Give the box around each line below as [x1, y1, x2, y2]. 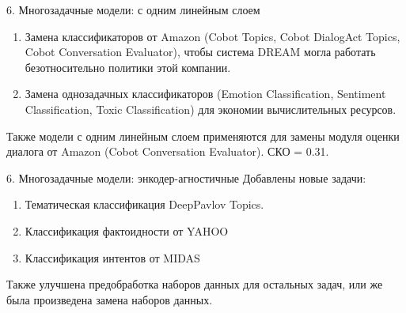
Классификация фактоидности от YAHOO [25, 222, 229, 239]
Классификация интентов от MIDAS [25, 249, 200, 266]
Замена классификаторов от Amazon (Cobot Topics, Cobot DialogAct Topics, [25, 28, 400, 44]
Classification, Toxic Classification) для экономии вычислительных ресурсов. [25, 100, 397, 117]
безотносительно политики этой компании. [25, 58, 231, 75]
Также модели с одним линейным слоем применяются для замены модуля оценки [6, 127, 400, 144]
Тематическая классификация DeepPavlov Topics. [25, 196, 264, 213]
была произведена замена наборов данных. [6, 291, 213, 307]
